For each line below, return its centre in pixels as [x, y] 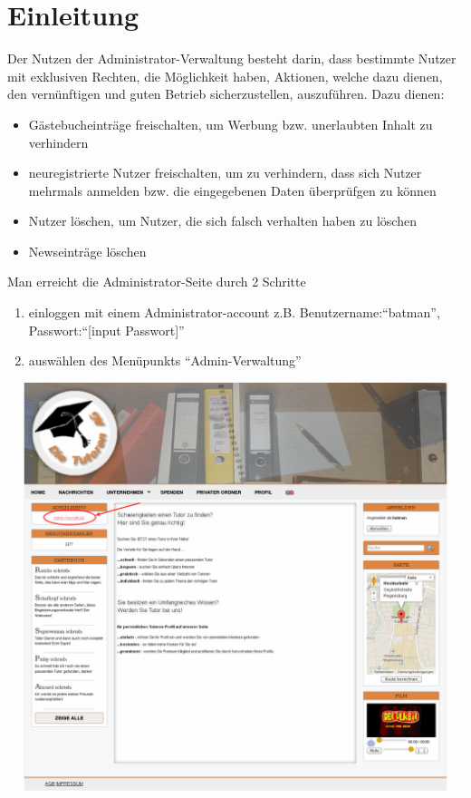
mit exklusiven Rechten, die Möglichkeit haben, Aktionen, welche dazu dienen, [225, 76]
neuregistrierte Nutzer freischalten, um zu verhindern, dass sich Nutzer [225, 173]
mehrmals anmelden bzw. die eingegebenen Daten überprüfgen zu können [232, 190]
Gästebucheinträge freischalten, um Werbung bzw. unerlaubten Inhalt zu [231, 124]
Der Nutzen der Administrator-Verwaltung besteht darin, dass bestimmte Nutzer [232, 58]
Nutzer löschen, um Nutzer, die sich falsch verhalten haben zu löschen [222, 221]
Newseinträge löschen [87, 251]
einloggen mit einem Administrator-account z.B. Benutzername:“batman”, [234, 312]
